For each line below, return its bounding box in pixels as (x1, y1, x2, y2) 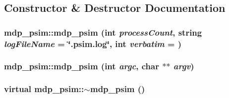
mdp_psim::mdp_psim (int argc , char (4, 60, 159, 72)
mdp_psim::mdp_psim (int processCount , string (4, 26, 202, 38)
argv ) (173, 60, 194, 72)
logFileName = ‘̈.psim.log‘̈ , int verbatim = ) (4, 37, 182, 49)
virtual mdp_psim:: (4, 83, 84, 95)
